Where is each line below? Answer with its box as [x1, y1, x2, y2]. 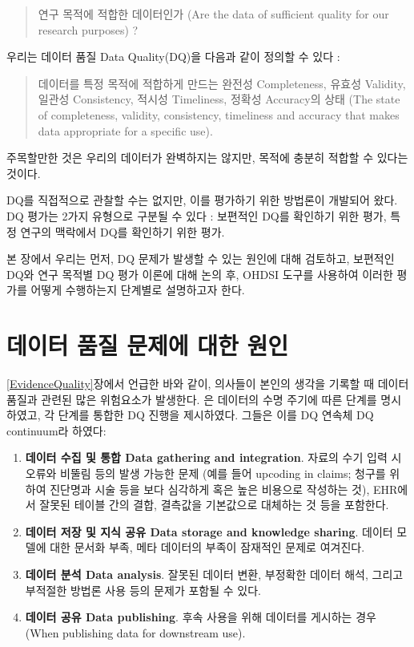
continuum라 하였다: [6, 422, 107, 439]
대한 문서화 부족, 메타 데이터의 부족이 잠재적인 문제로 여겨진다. [50, 539, 365, 556]
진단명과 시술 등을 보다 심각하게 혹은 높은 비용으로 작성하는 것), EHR [50, 480, 398, 497]
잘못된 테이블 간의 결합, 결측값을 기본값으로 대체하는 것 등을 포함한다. [39, 496, 389, 513]
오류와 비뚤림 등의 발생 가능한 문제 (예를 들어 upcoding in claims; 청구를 [25, 465, 386, 481]
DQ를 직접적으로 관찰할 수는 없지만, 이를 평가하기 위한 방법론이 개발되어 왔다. [6, 192, 398, 208]
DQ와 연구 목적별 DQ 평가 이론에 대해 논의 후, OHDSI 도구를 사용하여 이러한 [6, 265, 393, 282]
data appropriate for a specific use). [38, 122, 213, 139]
